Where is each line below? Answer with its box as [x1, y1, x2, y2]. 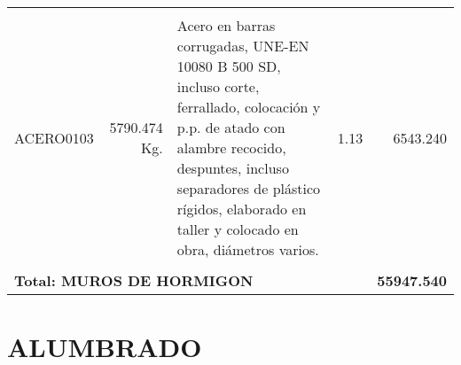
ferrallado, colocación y [176, 97, 321, 117]
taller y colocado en [176, 219, 299, 239]
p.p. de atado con [176, 117, 285, 137]
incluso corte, [176, 76, 260, 97]
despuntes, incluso [176, 158, 289, 178]
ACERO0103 [14, 127, 94, 148]
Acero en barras [176, 15, 276, 35]
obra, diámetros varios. [176, 239, 319, 260]
